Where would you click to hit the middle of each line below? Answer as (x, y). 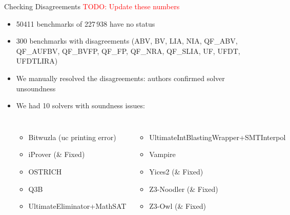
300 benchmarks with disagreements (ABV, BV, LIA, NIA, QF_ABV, (127, 41)
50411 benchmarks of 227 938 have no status (86, 23)
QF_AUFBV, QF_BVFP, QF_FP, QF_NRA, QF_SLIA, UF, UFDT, (128, 51)
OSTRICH (45, 171)
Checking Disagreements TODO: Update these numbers (92, 6)
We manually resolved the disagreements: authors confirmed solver (120, 78)
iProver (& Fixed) (57, 154)
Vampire (162, 154)
